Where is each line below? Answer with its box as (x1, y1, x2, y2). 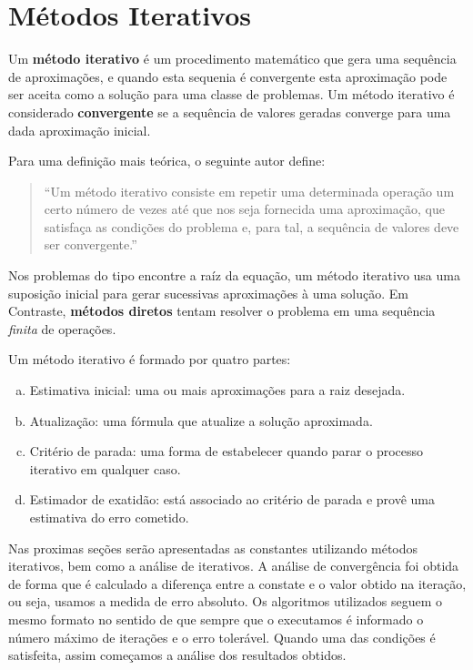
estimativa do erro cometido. (29, 508, 189, 526)
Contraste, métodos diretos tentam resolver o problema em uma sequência (8, 301, 436, 320)
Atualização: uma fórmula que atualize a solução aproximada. (29, 411, 373, 430)
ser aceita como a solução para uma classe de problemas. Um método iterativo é (8, 85, 455, 104)
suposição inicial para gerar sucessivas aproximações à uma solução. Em (8, 283, 408, 302)
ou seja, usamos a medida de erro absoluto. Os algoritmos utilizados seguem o (8, 592, 443, 611)
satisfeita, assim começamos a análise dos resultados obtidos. (8, 645, 347, 665)
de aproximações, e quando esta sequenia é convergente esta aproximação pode (8, 66, 448, 86)
